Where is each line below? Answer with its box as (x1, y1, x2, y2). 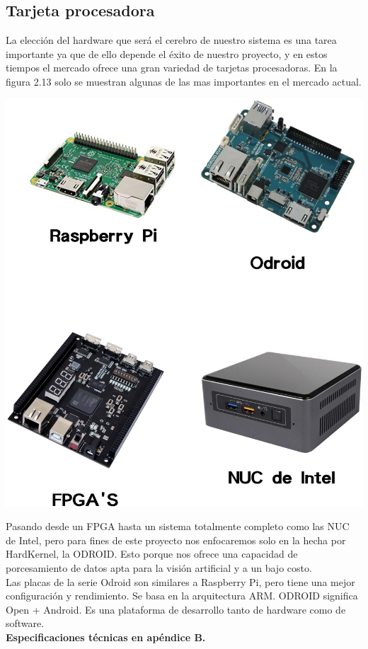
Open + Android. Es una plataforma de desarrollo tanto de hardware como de (6, 602, 346, 616)
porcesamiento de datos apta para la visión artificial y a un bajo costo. (6, 561, 312, 575)
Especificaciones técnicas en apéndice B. (6, 630, 206, 644)
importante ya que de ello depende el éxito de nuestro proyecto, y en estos (6, 46, 328, 61)
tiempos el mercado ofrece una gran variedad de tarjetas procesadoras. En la (6, 60, 338, 75)
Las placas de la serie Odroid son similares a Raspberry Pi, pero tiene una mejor (6, 574, 355, 589)
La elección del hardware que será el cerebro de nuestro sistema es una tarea (6, 33, 337, 47)
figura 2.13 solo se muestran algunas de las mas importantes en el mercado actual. (6, 74, 362, 88)
